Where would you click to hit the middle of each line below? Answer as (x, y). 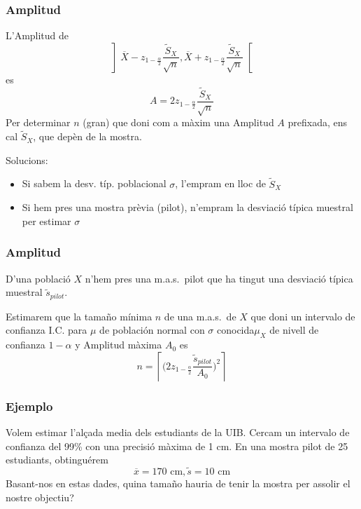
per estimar (47, 220)
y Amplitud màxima (119, 345)
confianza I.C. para (47, 330)
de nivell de (294, 330)
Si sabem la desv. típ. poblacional (94, 183)
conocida (236, 330)
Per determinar (38, 122)
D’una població (38, 278)
